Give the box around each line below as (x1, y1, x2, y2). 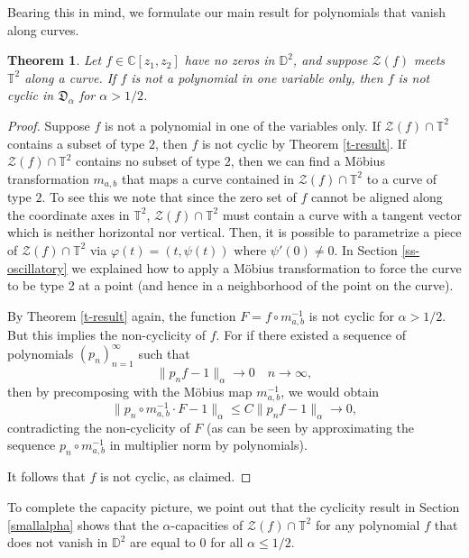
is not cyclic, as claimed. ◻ (100, 467, 252, 486)
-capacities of (170, 515, 244, 534)
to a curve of (366, 169, 437, 188)
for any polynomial (315, 515, 420, 534)
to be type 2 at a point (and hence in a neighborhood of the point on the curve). (7, 276, 454, 295)
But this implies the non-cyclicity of (7, 325, 207, 343)
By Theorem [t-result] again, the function (7, 306, 236, 325)
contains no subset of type (75, 151, 221, 170)
